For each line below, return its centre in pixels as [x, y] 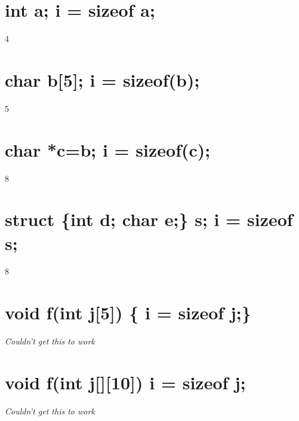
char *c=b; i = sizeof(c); [108, 149]
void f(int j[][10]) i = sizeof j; [125, 382]
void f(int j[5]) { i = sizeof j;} [128, 312]
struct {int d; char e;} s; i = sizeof [149, 219]
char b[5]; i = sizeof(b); [102, 79]
